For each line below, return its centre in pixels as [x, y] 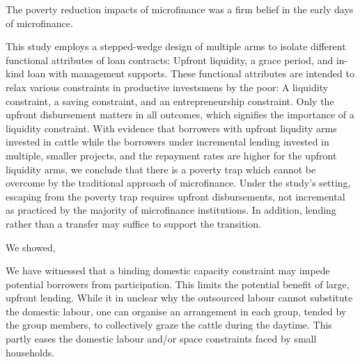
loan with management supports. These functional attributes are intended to [191, 73]
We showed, [31, 247]
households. [30, 352]
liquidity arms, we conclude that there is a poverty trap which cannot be [161, 169]
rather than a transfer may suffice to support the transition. [133, 223]
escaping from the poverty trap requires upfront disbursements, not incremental [175, 196]
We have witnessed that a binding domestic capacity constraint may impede [168, 270]
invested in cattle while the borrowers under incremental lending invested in [167, 142]
